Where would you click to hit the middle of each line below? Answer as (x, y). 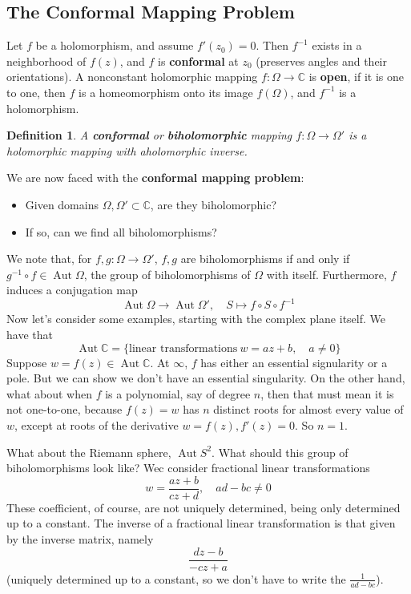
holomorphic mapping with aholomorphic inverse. (127, 150)
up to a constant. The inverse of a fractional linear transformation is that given (201, 523)
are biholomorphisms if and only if (265, 259)
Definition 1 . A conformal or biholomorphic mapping (149, 135)
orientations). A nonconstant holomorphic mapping (132, 77)
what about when (49, 393)
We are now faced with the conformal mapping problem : (155, 178)
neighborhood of (46, 61)
